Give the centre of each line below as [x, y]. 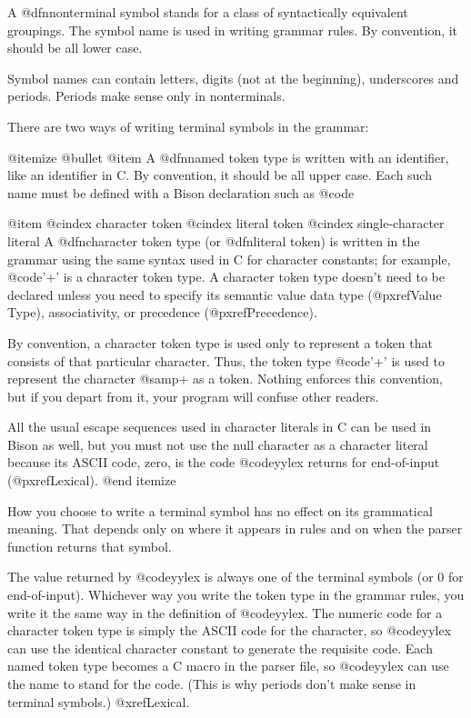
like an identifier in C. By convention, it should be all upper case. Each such [220, 175]
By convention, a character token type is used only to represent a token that [220, 342]
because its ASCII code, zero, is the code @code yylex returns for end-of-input [224, 462]
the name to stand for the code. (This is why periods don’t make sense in [212, 683]
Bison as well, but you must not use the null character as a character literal [218, 444]
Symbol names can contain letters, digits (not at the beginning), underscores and [233, 78]
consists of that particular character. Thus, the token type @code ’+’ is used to [226, 360]
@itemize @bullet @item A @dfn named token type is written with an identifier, [228, 157]
